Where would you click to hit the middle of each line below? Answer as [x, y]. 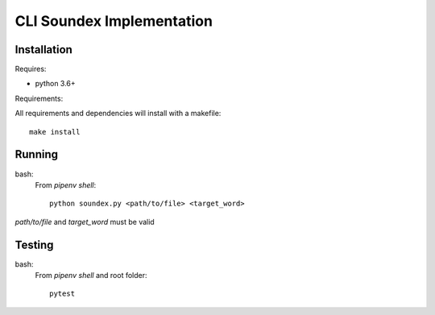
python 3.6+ [55, 84]
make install [55, 132]
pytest [62, 294]
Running [37, 154]
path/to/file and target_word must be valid [85, 222]
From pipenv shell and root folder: [91, 275]
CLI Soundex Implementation [114, 21]
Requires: [31, 69]
